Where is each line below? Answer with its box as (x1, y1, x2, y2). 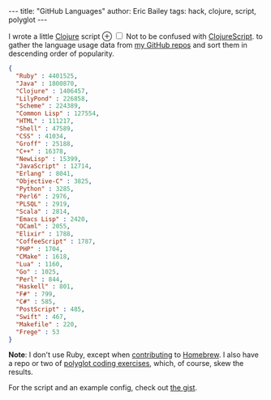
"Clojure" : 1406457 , (15, 87, 89, 95)
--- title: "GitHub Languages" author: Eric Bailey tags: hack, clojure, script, (8, 6, 257, 15)
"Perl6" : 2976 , (15, 192, 71, 200)
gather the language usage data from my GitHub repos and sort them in (8, 40, 247, 49)
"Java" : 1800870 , (15, 79, 79, 87)
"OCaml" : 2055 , (15, 223, 71, 231)
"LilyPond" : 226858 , (15, 95, 89, 103)
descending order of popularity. (8, 49, 115, 58)
